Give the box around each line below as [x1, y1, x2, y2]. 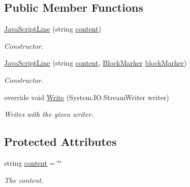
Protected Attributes [4, 134, 117, 149]
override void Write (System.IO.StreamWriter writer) [4, 91, 169, 102]
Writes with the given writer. [4, 109, 93, 119]
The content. [4, 174, 44, 185]
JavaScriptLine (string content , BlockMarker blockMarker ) [4, 57, 187, 68]
